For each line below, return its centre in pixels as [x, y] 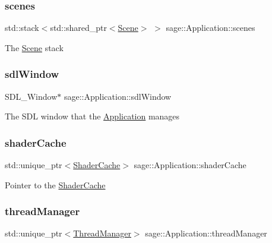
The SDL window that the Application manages [92, 116]
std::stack [22, 28]
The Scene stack [34, 47]
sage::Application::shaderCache [190, 165]
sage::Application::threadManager [206, 233]
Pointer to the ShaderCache [55, 184]
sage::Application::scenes [211, 28]
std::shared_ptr [78, 28]
